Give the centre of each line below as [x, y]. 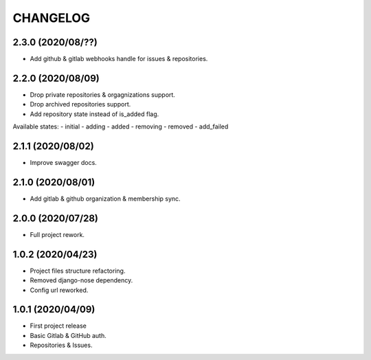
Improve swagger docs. [64, 163]
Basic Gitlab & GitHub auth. [68, 335]
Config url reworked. [59, 290]
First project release [58, 326]
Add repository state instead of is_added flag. [94, 114]
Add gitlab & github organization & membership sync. [105, 199]
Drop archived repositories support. [80, 104]
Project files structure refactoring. [78, 271]
